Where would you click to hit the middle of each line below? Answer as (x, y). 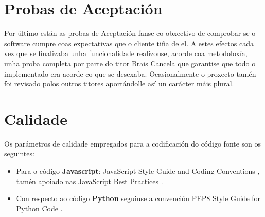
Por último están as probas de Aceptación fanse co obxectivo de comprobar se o (130, 33)
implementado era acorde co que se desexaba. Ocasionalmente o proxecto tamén (130, 73)
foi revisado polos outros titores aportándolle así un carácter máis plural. (119, 84)
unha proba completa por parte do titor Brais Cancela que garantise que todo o (130, 63)
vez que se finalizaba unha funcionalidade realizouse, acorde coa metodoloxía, (126, 53)
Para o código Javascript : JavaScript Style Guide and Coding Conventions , (138, 171)
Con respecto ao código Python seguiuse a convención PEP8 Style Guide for (138, 198)
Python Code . (39, 208)
